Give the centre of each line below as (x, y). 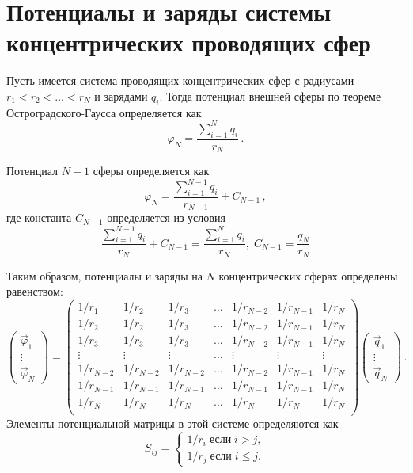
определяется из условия (166, 217)
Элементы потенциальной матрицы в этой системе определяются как (172, 423)
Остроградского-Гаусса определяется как (104, 112)
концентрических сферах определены (308, 275)
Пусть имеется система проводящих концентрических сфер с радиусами (180, 80)
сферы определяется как (151, 171)
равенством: (35, 291)
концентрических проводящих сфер (189, 42)
